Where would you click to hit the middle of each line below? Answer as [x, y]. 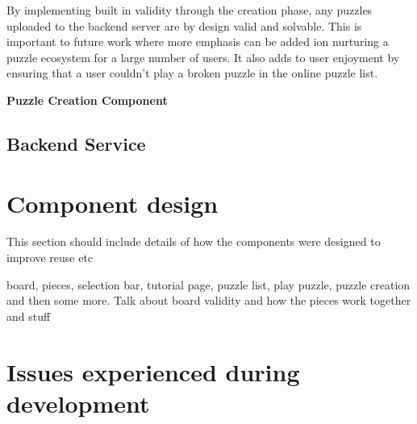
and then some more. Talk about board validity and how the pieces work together [209, 300]
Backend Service [76, 143]
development [78, 403]
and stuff [29, 316]
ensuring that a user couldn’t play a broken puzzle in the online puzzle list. [192, 73]
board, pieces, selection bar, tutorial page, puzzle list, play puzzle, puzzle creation [208, 284]
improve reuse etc [50, 258]
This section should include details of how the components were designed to [194, 241]
